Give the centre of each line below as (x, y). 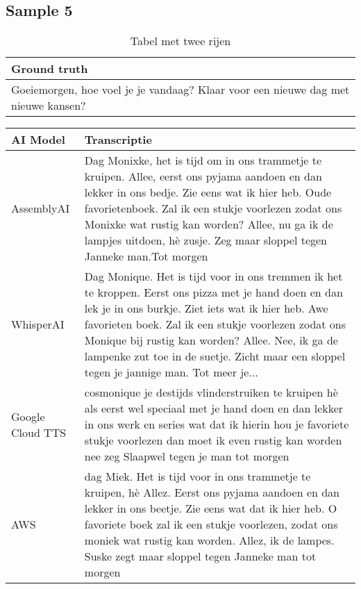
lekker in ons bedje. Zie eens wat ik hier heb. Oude (208, 192)
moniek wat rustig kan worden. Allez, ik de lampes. (209, 540)
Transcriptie (118, 140)
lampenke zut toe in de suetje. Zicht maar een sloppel (215, 356)
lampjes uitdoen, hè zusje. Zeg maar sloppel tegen (205, 240)
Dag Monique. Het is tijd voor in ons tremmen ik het (213, 276)
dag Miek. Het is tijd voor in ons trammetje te (198, 476)
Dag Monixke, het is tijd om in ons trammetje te (203, 160)
